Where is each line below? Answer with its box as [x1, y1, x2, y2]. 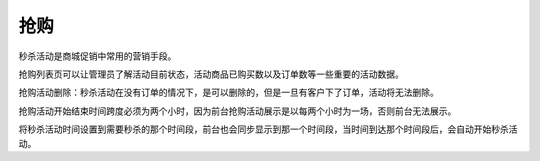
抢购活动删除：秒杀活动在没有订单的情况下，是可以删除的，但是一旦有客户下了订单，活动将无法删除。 [18, 86, 439, 99]
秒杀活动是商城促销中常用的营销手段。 [18, 50, 177, 62]
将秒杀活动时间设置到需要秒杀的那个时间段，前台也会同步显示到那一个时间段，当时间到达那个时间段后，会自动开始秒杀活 [18, 123, 518, 135]
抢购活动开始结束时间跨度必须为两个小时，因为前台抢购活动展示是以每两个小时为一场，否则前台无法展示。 [18, 105, 457, 117]
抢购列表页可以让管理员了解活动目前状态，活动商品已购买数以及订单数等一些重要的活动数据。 [18, 68, 404, 80]
